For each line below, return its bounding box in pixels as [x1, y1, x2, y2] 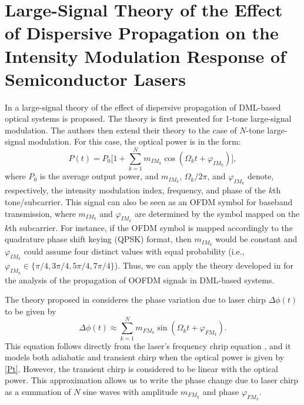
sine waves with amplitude [83, 385, 178, 397]
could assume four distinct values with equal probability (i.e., [24, 245, 245, 257]
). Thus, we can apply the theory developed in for [114, 259, 293, 272]
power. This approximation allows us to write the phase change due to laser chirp [5, 374, 299, 386]
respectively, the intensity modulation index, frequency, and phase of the [5, 184, 266, 196]
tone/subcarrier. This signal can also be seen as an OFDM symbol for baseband [5, 195, 293, 207]
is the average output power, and [39, 170, 159, 182]
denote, [247, 170, 274, 182]
